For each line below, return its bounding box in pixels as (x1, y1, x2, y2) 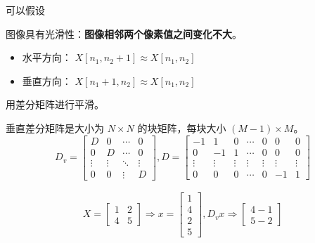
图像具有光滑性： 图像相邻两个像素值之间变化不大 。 (6, 26, 242, 41)
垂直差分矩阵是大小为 (6, 120, 104, 135)
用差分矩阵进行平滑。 (6, 97, 104, 112)
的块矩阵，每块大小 (137, 120, 226, 135)
